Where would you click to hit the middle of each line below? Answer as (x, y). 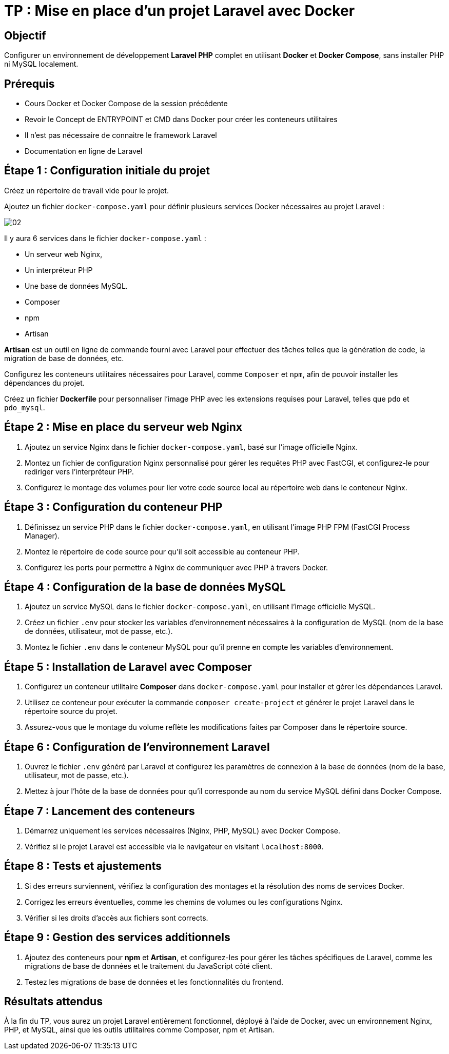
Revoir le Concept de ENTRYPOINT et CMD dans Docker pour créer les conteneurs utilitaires (181, 120)
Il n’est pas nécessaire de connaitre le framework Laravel (121, 135)
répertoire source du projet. (71, 711)
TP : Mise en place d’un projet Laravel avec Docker (180, 11)
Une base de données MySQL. (76, 286)
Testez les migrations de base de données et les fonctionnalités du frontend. (154, 982)
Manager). (42, 535)
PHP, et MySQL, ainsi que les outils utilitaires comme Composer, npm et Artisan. (139, 1030)
